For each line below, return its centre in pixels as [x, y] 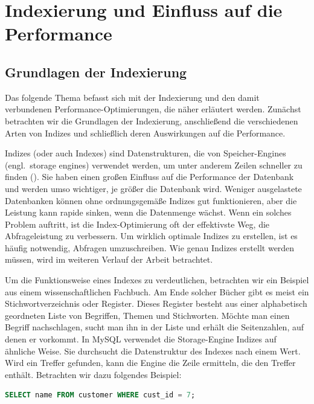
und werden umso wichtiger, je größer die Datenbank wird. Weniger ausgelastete [153, 188]
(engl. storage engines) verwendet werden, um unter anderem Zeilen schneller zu [154, 165]
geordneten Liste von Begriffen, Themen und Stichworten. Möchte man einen [147, 315]
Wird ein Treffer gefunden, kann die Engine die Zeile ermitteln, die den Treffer [150, 363]
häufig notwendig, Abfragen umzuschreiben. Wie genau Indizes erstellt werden [150, 247]
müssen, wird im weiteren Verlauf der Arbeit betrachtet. [109, 259]
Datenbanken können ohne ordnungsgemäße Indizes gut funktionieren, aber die [151, 200]
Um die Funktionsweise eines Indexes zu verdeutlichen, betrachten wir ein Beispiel [157, 280]
